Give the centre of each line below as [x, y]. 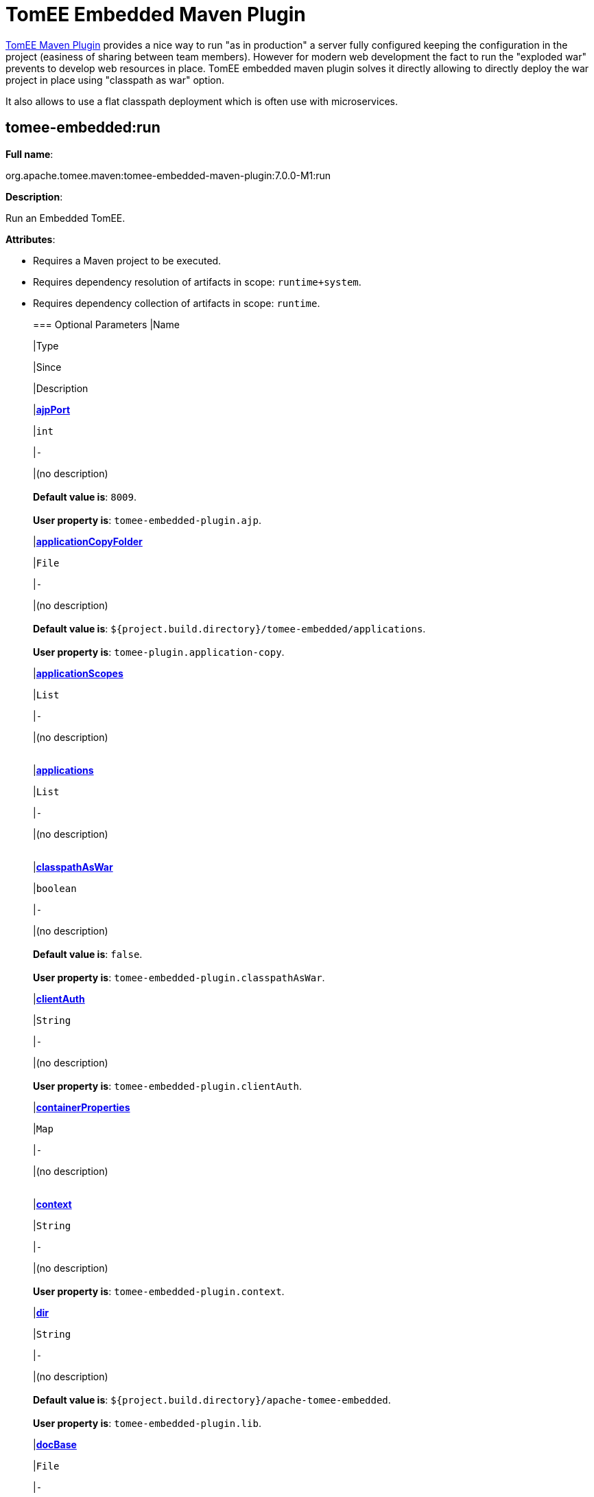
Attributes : [31, 239]
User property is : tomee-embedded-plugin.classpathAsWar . [179, 977]
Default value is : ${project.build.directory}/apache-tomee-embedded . [212, 1399]
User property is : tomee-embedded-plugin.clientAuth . [167, 1086]
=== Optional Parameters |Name [106, 324]
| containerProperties [82, 1107]
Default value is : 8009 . [85, 496]
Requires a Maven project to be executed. [127, 260]
